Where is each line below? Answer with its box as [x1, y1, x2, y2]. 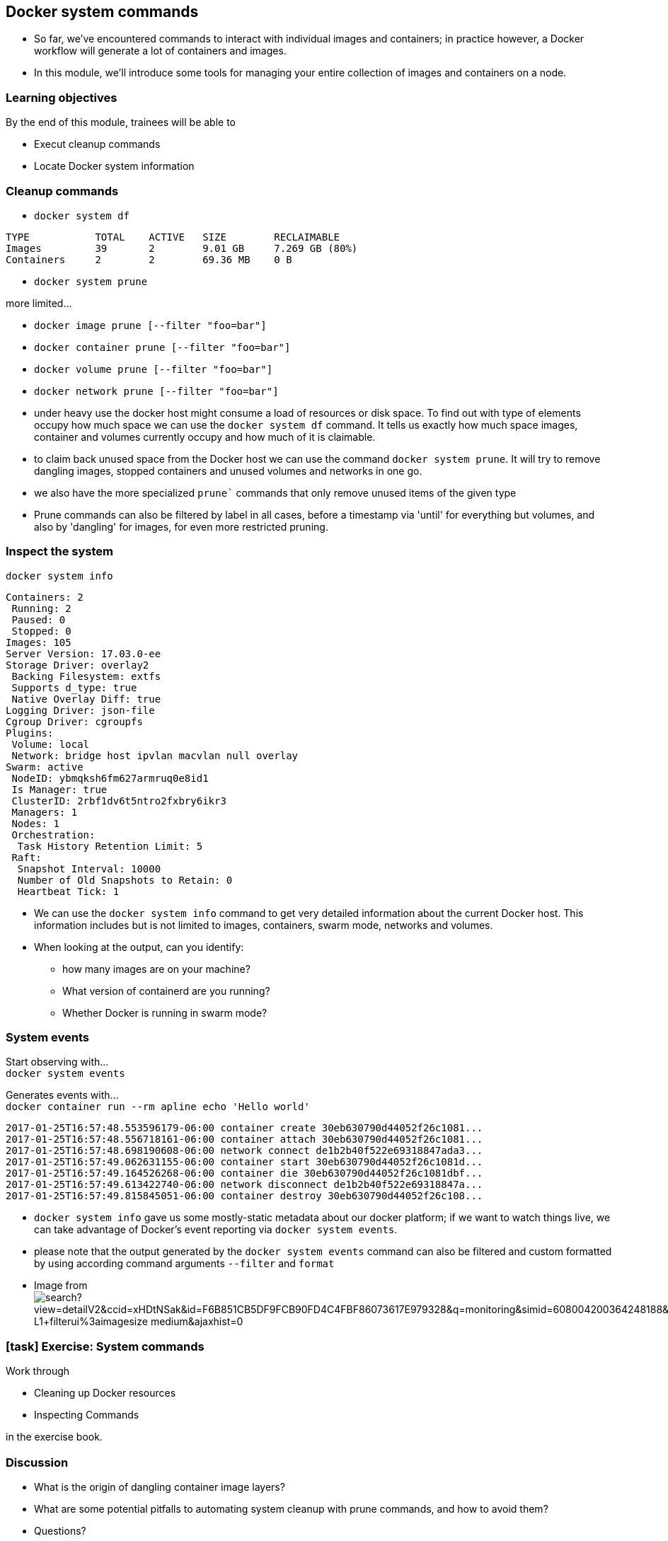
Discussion [6, 1455, 69, 1470]
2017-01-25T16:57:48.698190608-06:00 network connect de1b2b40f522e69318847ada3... [6, 1145, 483, 1157]
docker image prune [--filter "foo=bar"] [34, 319, 267, 331]
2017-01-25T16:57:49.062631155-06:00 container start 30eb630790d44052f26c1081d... [6, 1156, 483, 1168]
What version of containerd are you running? [62, 984, 270, 997]
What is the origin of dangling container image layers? [34, 1480, 285, 1493]
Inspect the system [6, 544, 114, 559]
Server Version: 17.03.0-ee [6, 647, 161, 659]
